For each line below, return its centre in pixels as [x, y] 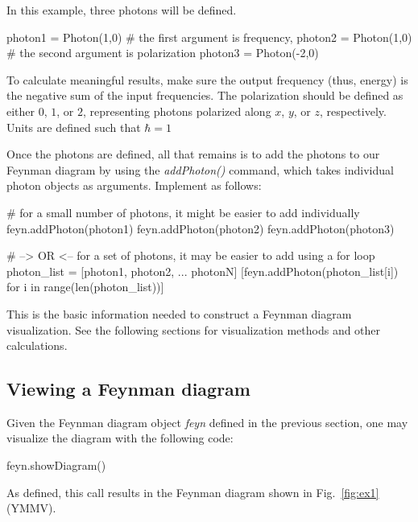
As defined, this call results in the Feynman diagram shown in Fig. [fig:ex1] [193, 492]
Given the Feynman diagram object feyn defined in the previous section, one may [207, 422]
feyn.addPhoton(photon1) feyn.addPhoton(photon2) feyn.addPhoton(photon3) [201, 228]
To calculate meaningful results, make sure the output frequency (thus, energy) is [207, 79]
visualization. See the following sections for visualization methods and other [194, 329]
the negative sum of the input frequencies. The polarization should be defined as [205, 95]
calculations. [37, 345]
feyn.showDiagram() [56, 465]
